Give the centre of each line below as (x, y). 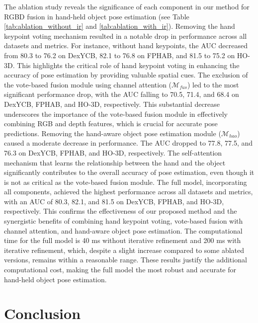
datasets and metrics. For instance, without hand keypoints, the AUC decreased (126, 45)
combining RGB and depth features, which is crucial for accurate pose (111, 123)
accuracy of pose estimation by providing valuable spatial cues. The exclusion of (126, 75)
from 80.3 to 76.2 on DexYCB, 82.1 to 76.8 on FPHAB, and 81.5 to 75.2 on (120, 55)
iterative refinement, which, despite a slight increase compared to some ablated (124, 250)
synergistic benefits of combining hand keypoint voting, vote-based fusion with (124, 221)
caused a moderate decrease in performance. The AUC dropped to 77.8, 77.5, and (129, 143)
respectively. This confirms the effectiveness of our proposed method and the (121, 211)
